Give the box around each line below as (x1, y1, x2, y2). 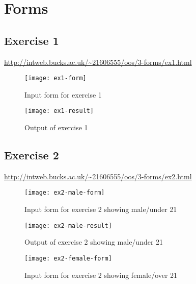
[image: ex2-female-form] (24, 254, 112, 262)
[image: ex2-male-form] (24, 189, 105, 197)
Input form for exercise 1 (24, 89, 102, 100)
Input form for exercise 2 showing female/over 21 (24, 269, 178, 280)
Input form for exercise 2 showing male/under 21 (24, 204, 177, 215)
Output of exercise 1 (24, 122, 88, 133)
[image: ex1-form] (24, 75, 87, 82)
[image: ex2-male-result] (24, 222, 112, 229)
